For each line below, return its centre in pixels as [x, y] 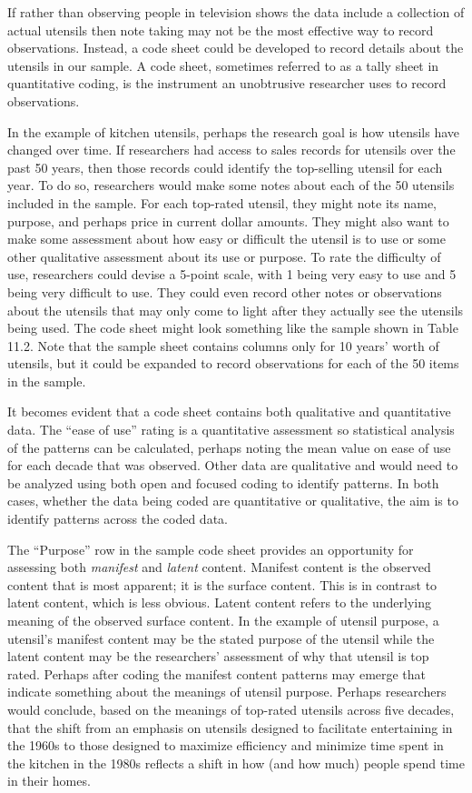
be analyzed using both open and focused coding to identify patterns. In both [223, 482]
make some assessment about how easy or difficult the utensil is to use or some [226, 239]
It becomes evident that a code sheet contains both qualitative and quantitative [229, 412]
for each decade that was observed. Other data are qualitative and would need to [233, 465]
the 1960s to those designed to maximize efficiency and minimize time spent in [226, 745]
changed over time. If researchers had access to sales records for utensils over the [231, 150]
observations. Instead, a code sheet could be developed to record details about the [236, 48]
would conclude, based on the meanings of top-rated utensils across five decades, [231, 709]
